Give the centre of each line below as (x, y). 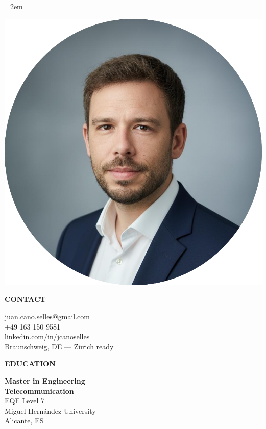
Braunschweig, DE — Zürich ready (59, 346)
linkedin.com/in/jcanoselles (47, 336)
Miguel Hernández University (50, 410)
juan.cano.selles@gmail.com (47, 316)
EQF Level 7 (25, 401)
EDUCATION (30, 363)
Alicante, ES (24, 421)
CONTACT (25, 299)
